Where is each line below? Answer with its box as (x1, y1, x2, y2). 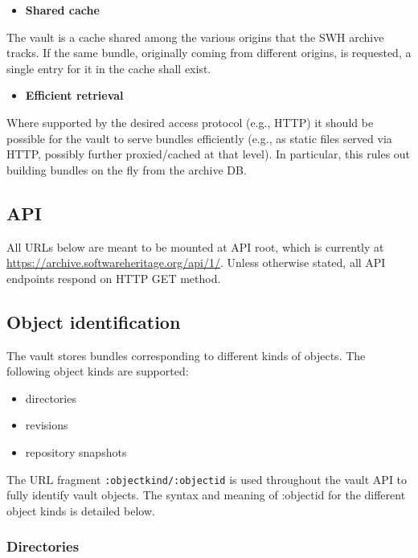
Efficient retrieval (25, 87, 124, 104)
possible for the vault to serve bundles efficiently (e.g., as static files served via (6, 129, 392, 146)
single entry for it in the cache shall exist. (6, 59, 211, 76)
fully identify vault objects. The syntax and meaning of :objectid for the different (6, 486, 406, 503)
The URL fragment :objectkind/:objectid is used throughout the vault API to (6, 470, 408, 487)
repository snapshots (25, 443, 127, 460)
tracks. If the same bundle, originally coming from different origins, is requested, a (6, 44, 412, 61)
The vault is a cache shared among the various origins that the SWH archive (6, 28, 384, 45)
